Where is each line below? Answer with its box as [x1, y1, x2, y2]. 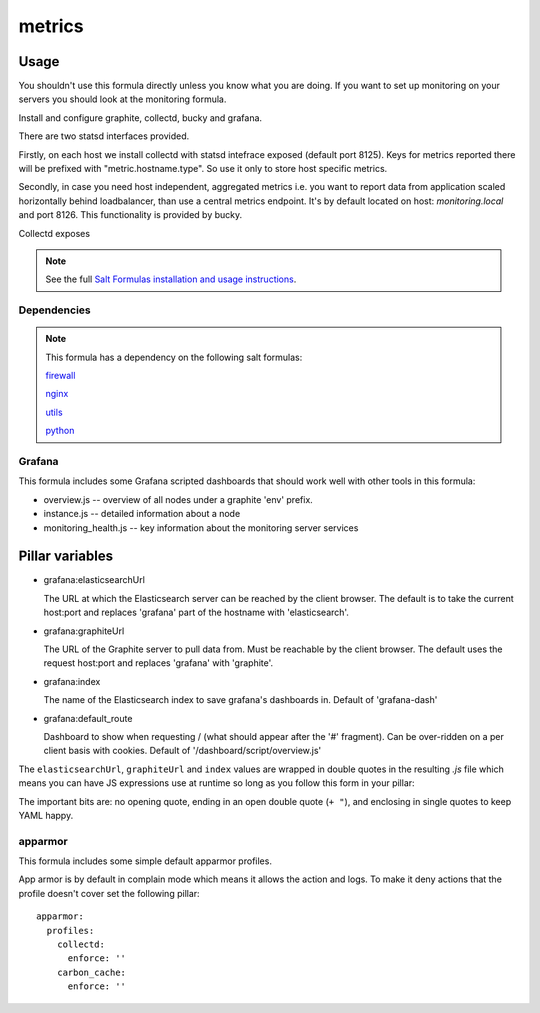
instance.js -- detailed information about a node [43, 508, 241, 520]
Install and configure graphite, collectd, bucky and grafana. [18, 111, 263, 124]
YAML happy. [18, 809, 74, 821]
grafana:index [43, 675, 101, 687]
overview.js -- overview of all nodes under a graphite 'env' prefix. [43, 493, 314, 505]
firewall [45, 370, 76, 382]
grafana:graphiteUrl [43, 625, 125, 637]
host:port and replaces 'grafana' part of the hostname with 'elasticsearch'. [43, 606, 350, 619]
